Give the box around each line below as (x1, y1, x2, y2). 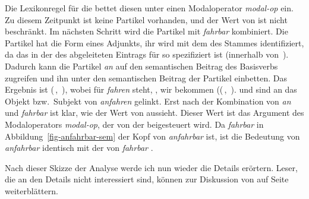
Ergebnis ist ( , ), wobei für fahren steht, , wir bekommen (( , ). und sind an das (5, 83, 297, 96)
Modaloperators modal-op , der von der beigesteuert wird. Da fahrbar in (5, 118, 264, 130)
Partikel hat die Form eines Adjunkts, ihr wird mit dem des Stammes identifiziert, (5, 36, 304, 49)
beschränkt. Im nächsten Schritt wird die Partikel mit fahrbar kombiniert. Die (5, 25, 288, 37)
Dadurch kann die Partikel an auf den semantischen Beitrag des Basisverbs (5, 59, 278, 72)
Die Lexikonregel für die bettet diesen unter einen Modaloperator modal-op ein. (5, 2, 294, 14)
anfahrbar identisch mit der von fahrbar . (5, 141, 153, 154)
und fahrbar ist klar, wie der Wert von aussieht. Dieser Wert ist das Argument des (5, 106, 304, 119)
